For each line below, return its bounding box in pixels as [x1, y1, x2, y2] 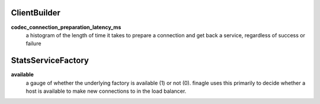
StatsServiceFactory [11, 56, 89, 66]
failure [25, 40, 41, 47]
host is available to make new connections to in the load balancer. [25, 87, 187, 95]
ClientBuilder [11, 8, 60, 18]
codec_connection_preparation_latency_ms [11, 24, 121, 31]
